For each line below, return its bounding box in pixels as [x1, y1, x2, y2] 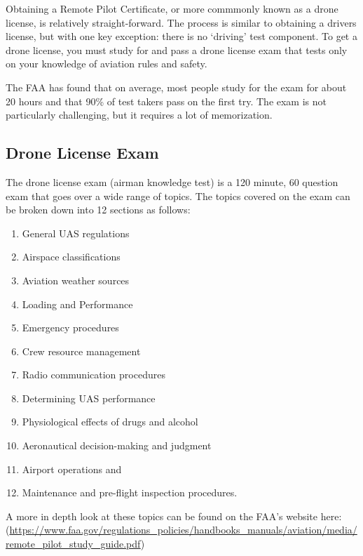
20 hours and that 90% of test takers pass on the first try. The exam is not [6, 93, 327, 108]
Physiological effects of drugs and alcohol [22, 414, 198, 429]
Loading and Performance [22, 296, 133, 311]
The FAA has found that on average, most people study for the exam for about [6, 79, 347, 94]
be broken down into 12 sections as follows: [6, 202, 191, 217]
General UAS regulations [22, 225, 130, 240]
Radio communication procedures [22, 367, 165, 382]
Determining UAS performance [22, 390, 156, 405]
